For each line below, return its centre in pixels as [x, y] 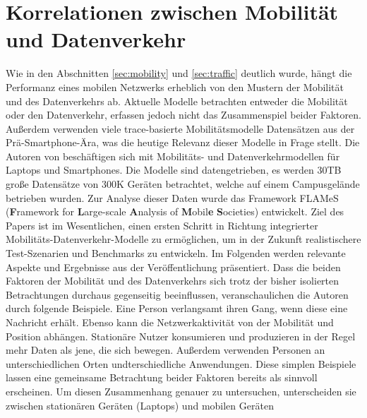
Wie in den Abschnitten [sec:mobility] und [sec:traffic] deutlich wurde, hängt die [179, 73]
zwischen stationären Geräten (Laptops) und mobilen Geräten [140, 405]
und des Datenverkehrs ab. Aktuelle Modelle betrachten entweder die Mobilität [177, 101]
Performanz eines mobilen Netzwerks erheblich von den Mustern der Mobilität [175, 86]
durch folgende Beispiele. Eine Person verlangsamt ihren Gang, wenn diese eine [177, 308]
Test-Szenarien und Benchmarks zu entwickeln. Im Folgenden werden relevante [176, 253]
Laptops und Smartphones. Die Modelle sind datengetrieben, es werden [160, 170]
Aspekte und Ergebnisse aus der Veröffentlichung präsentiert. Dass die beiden [173, 267]
